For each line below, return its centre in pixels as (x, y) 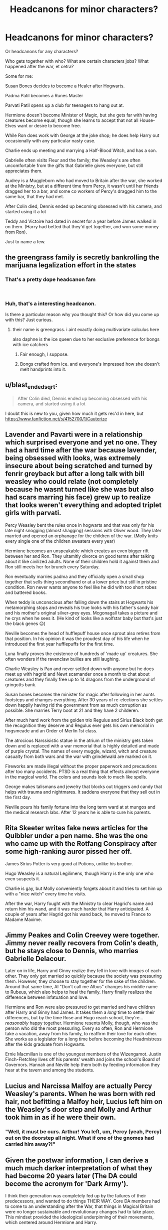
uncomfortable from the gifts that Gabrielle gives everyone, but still (74, 165)
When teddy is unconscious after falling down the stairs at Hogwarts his (79, 602)
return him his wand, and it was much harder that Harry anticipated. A (77, 908)
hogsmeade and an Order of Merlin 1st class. (51, 730)
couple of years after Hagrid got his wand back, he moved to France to (78, 914)
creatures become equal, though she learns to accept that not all (72, 120)
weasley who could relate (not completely (72, 482)
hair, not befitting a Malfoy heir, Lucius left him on (84, 1101)
